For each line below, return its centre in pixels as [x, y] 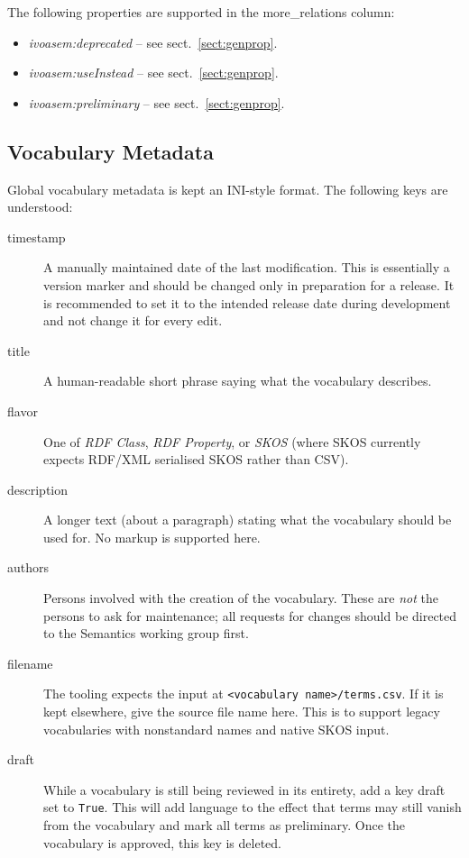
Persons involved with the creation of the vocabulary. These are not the [241, 598]
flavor [23, 411]
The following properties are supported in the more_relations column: [201, 12]
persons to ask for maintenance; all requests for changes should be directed [250, 615]
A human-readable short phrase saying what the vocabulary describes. [238, 381]
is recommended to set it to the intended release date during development [247, 302]
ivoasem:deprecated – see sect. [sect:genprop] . [153, 42]
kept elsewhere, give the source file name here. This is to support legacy [242, 712]
